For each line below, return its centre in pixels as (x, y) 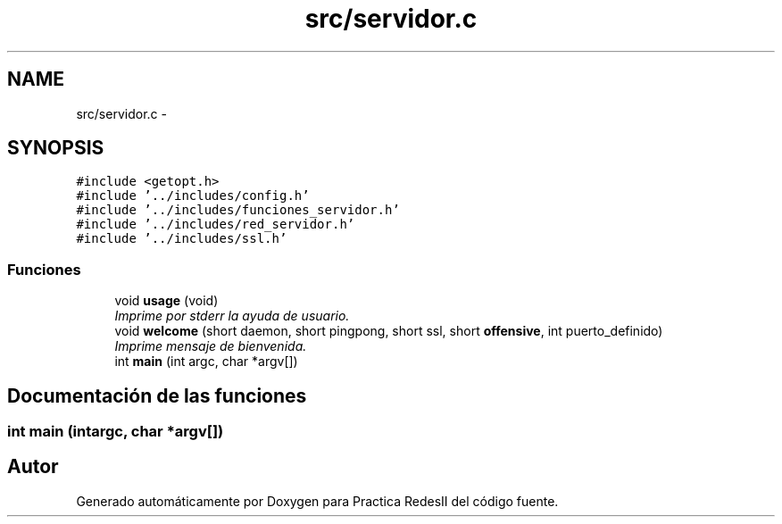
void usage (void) (166, 301)
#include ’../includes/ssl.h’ (182, 239)
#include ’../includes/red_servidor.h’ (216, 225)
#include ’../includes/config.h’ (193, 196)
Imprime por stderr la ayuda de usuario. (232, 316)
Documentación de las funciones (157, 395)
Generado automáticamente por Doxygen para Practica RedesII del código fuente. (317, 501)
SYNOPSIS (56, 148)
